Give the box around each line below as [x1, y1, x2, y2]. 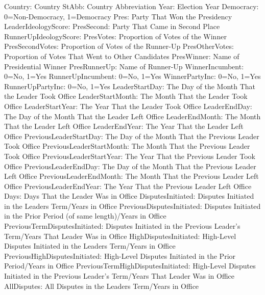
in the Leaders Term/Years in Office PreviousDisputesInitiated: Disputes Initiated [4, 200, 261, 211]
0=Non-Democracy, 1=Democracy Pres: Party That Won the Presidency [4, 11, 232, 21]
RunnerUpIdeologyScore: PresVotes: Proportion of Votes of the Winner [4, 31, 227, 41]
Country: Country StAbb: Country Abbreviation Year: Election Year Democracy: [4, 1, 259, 11]
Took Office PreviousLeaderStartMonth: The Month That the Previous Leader [4, 141, 250, 151]
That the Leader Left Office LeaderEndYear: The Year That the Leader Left [4, 121, 244, 131]
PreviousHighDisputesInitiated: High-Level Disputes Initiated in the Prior [4, 250, 236, 261]
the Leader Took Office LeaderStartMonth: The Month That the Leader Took [4, 91, 248, 101]
